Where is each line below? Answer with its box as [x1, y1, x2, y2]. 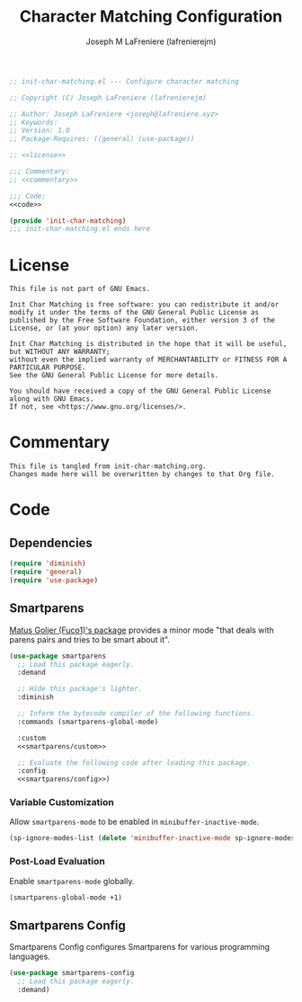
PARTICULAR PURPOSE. [9, 363, 87, 372]
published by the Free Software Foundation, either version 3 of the [9, 316, 276, 325]
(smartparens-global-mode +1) [9, 892, 123, 902]
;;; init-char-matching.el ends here [9, 225, 151, 234]
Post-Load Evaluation [9, 856, 105, 868]
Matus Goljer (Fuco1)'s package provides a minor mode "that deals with [9, 625, 274, 635]
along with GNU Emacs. [9, 395, 94, 403]
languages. [9, 951, 51, 962]
